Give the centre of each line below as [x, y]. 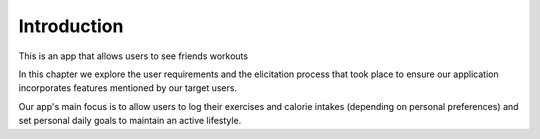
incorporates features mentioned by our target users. [128, 88]
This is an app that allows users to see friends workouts [133, 56]
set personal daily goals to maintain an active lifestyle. [130, 121]
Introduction [71, 26]
